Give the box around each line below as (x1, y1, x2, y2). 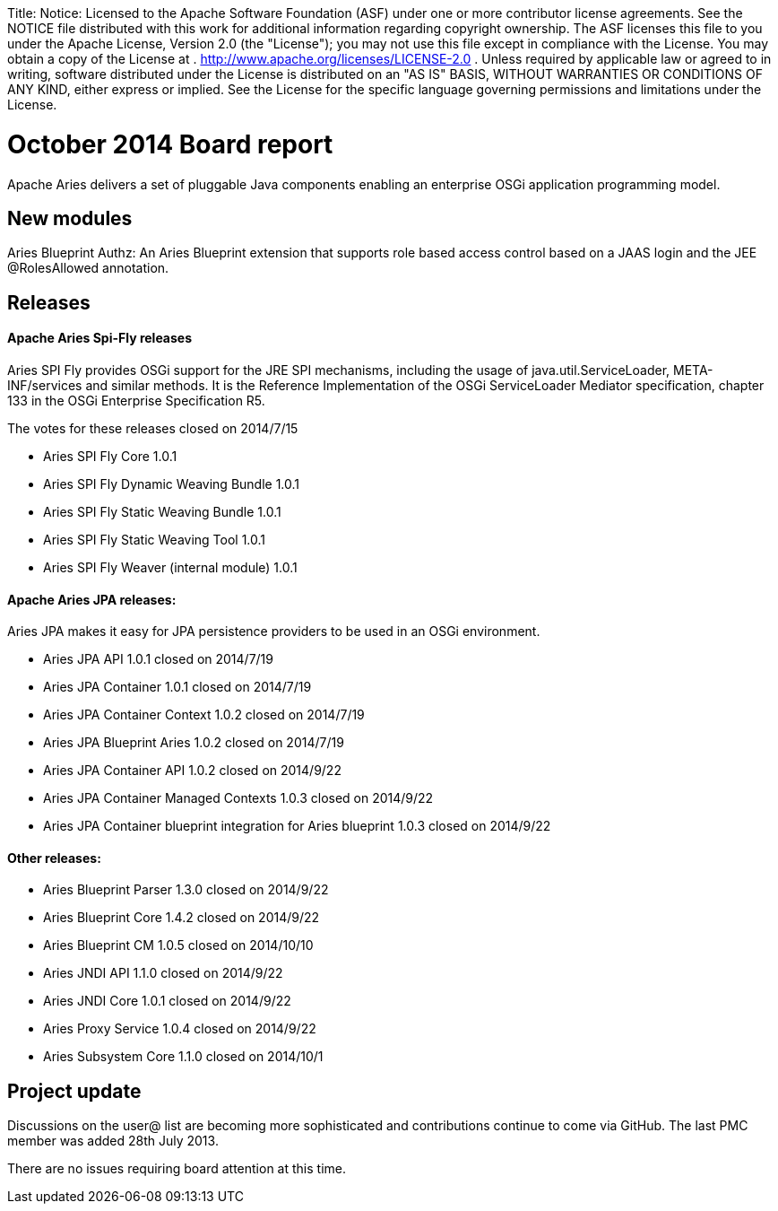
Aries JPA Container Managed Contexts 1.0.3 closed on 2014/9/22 (43, 790, 434, 806)
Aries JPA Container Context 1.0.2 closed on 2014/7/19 (43, 707, 365, 723)
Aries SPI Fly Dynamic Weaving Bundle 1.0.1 (43, 475, 300, 492)
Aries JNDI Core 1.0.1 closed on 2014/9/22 (43, 993, 291, 1009)
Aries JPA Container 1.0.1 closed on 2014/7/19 (43, 679, 312, 695)
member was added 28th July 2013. (7, 1133, 219, 1149)
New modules (7, 206, 133, 230)
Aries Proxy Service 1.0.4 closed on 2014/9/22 (43, 1021, 316, 1037)
